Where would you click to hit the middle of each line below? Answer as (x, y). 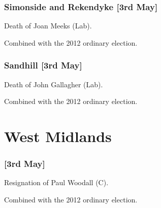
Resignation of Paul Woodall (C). (56, 182)
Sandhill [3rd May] (43, 65)
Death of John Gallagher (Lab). (54, 84)
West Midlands (58, 136)
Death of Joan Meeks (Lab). (48, 26)
